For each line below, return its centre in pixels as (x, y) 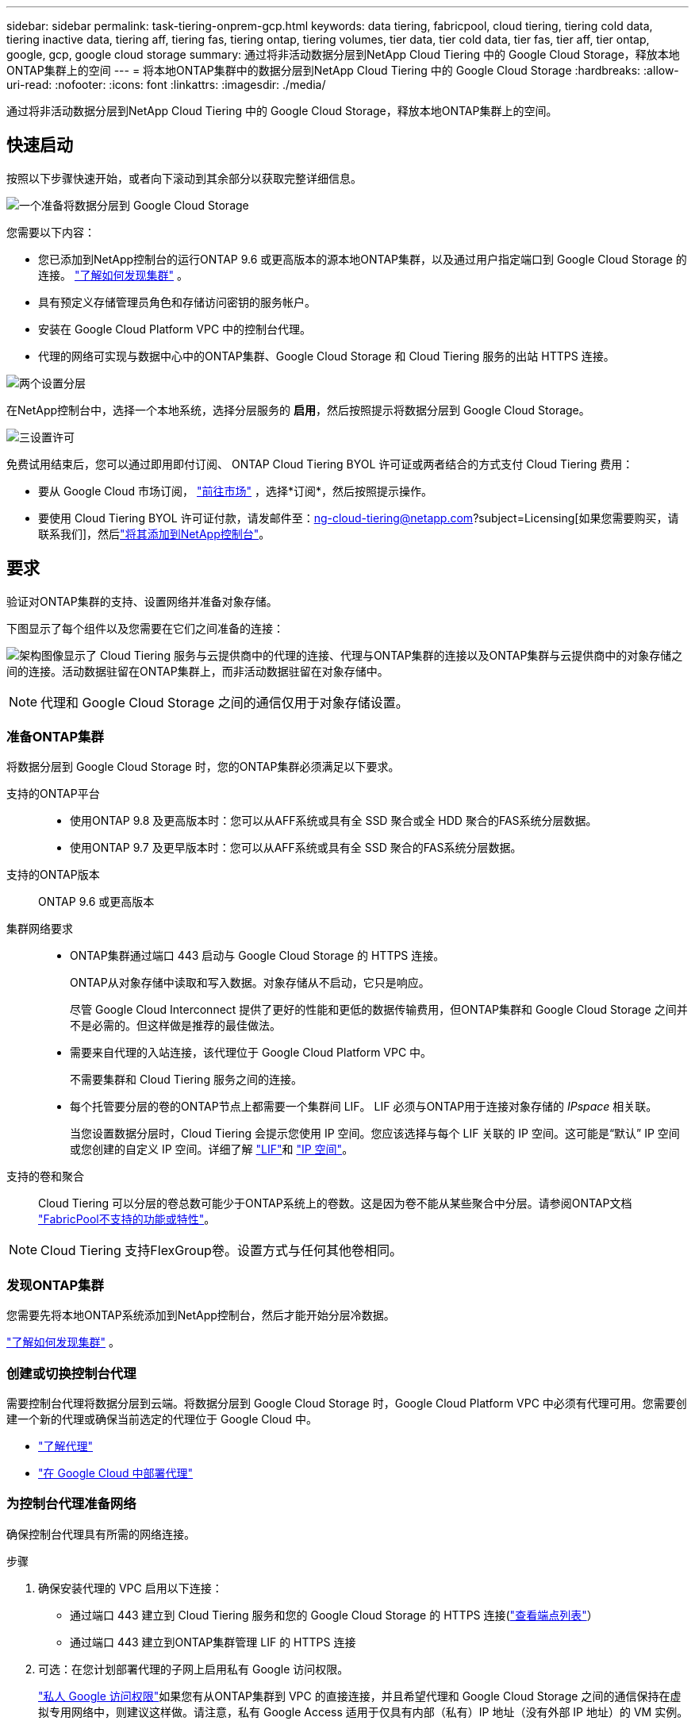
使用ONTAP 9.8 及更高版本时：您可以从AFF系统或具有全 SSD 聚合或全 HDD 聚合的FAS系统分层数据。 (334, 821)
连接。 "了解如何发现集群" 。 (113, 275)
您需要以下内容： (51, 232)
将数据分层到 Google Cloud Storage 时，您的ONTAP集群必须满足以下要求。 (203, 767)
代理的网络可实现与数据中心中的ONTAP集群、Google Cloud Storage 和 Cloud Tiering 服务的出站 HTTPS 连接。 (326, 356)
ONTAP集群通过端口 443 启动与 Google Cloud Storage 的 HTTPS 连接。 (257, 956)
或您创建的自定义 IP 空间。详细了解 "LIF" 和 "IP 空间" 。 (212, 1149)
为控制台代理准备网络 (71, 1504)
